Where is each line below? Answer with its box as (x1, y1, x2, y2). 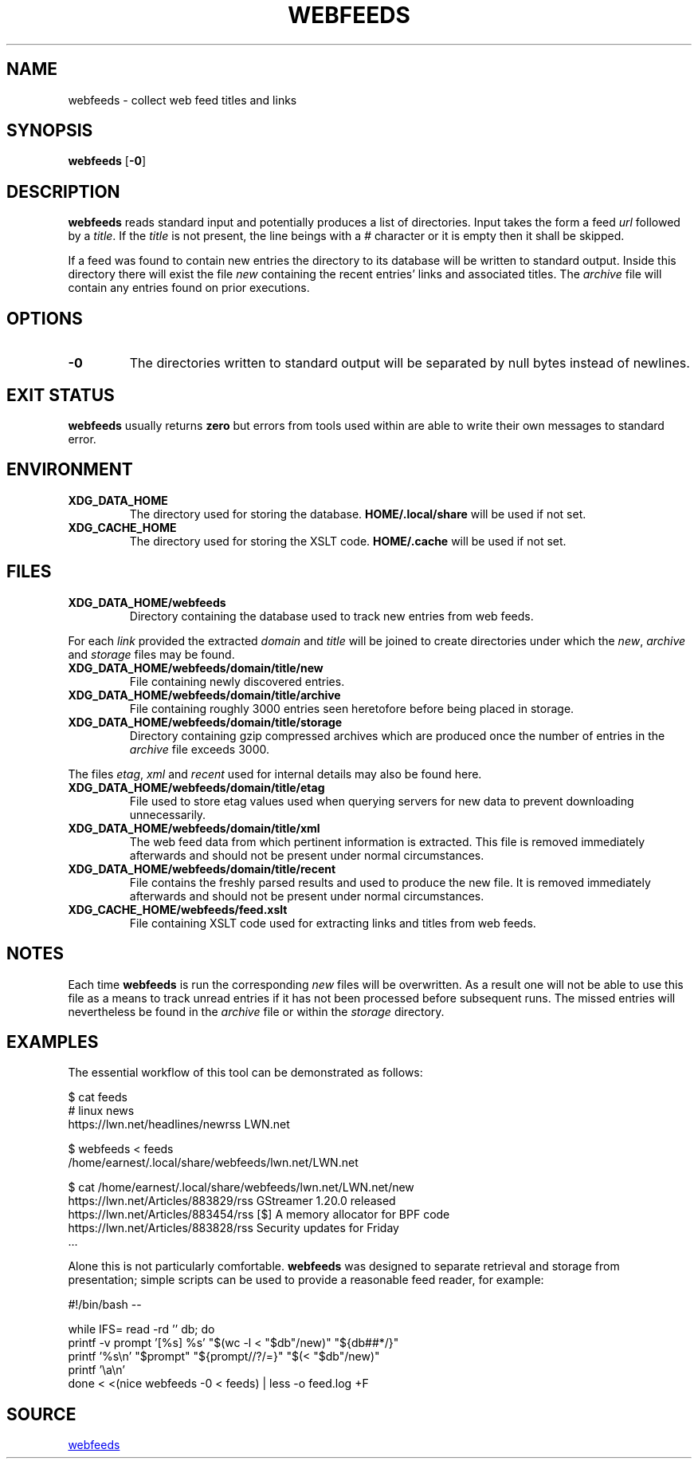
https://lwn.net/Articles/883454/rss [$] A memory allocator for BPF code (68, 1207, 450, 1222)
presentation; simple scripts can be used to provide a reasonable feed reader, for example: (68, 1273, 544, 1287)
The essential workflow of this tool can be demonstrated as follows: (68, 1065, 423, 1080)
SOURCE (6, 1404, 76, 1424)
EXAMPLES (6, 1031, 99, 1052)
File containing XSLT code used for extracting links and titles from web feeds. (129, 916, 536, 930)
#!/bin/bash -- (68, 1298, 142, 1312)
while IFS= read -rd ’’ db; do (68, 1322, 215, 1337)
